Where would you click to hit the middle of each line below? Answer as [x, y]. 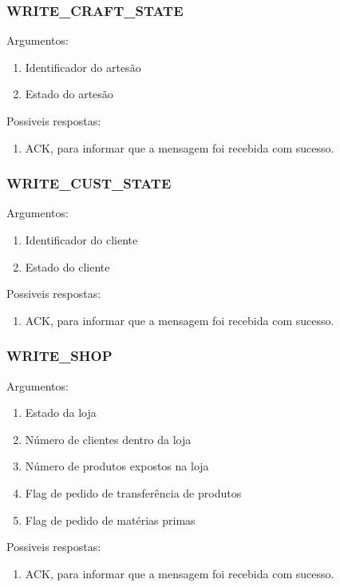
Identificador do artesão [83, 67]
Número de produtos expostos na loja [117, 466]
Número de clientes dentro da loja [108, 439]
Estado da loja [61, 412]
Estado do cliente [67, 266]
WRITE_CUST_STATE [89, 183]
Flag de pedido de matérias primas [110, 520]
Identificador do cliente [81, 240]
